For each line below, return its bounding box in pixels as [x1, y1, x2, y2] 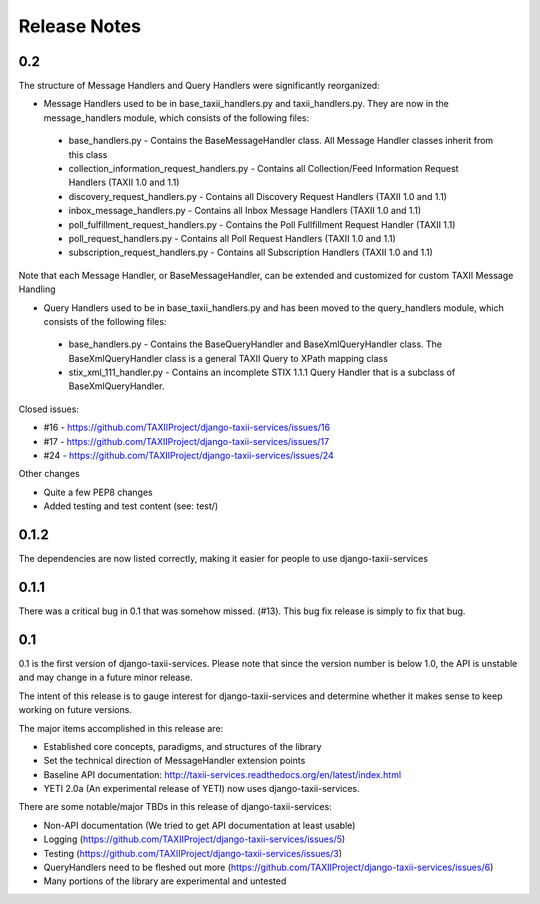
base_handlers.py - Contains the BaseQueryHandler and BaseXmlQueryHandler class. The [68, 338, 442, 350]
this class [68, 148, 108, 160]
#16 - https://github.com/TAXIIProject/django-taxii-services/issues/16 [43, 421, 330, 434]
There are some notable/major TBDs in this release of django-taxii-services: [18, 801, 332, 813]
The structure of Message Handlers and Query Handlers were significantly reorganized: [18, 80, 380, 92]
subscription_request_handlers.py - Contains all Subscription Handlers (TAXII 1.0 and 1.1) [68, 246, 434, 259]
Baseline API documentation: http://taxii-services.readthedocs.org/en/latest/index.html [43, 768, 402, 780]
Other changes [18, 468, 80, 480]
